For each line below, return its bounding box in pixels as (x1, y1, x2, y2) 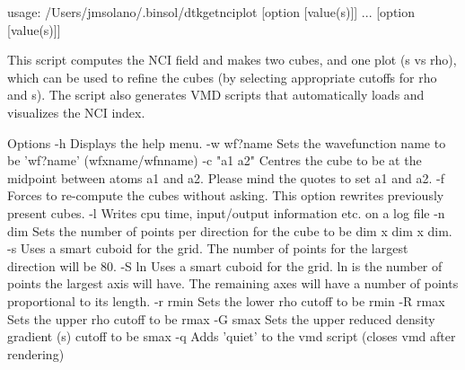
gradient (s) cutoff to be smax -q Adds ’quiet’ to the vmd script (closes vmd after (7, 327, 456, 346)
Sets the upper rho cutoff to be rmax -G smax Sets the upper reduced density (7, 309, 435, 328)
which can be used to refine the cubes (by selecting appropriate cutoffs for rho (7, 67, 437, 86)
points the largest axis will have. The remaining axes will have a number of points (7, 274, 459, 293)
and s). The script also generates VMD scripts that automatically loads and (7, 85, 425, 104)
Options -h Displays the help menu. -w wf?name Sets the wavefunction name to (7, 133, 446, 152)
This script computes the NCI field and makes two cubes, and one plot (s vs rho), (7, 50, 457, 69)
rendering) (7, 344, 65, 363)
